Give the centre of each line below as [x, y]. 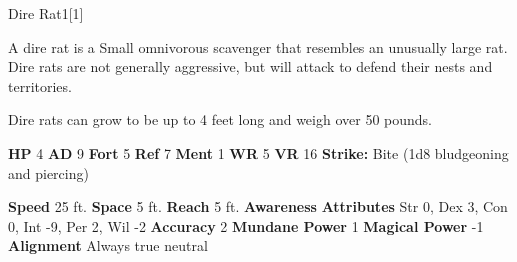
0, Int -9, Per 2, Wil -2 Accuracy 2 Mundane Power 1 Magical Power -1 [246, 225]
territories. [40, 85]
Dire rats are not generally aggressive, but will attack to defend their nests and [250, 66]
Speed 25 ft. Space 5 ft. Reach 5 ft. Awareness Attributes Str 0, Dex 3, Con [258, 206]
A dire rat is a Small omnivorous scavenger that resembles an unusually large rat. [258, 46]
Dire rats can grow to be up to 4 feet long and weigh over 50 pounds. [220, 119]
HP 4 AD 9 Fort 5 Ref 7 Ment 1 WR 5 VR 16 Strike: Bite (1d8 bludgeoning [258, 152]
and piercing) [48, 172]
